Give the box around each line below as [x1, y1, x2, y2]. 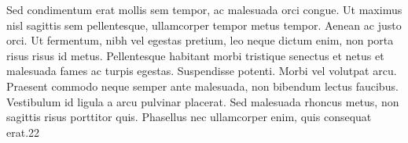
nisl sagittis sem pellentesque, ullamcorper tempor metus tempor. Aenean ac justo [6, 16, 402, 33]
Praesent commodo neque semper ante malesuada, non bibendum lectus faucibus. [6, 77, 399, 94]
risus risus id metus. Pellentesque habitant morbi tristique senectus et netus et [6, 47, 384, 63]
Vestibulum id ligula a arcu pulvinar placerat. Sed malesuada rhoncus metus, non [6, 93, 399, 109]
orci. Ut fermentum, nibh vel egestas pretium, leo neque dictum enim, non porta [6, 32, 394, 48]
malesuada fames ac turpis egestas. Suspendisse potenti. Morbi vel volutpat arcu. [6, 63, 397, 79]
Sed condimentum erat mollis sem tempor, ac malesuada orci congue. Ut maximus [6, 2, 402, 17]
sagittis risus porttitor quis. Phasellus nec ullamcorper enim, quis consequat [6, 109, 372, 125]
